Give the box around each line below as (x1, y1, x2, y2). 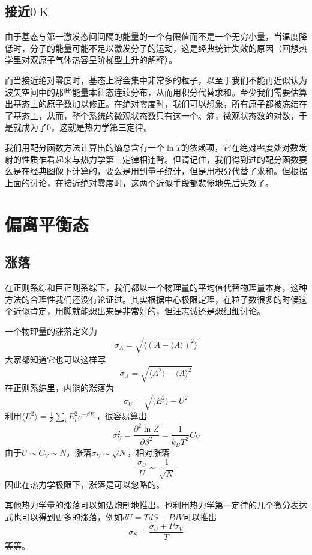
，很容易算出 (96, 410, 147, 422)
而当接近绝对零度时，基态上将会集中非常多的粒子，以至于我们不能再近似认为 (5, 73, 307, 86)
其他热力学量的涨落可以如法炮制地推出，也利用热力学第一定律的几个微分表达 (5, 498, 307, 511)
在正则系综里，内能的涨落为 (5, 381, 114, 393)
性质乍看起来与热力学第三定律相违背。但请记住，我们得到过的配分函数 (21, 153, 299, 165)
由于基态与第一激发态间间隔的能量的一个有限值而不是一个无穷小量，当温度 (5, 30, 299, 43)
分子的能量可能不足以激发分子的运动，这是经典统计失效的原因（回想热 (29, 41, 307, 54)
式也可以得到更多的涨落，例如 (5, 510, 122, 523)
